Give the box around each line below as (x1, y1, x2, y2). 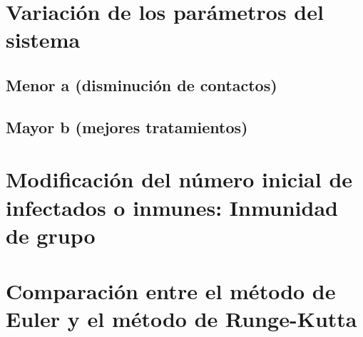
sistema (6, 25, 81, 54)
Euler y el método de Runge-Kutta (6, 304, 357, 333)
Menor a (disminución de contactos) (6, 73, 277, 95)
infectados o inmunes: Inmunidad (6, 192, 338, 222)
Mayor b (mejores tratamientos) (6, 115, 248, 138)
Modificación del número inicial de (6, 165, 353, 194)
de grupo (6, 220, 96, 249)
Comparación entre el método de (6, 276, 336, 306)
